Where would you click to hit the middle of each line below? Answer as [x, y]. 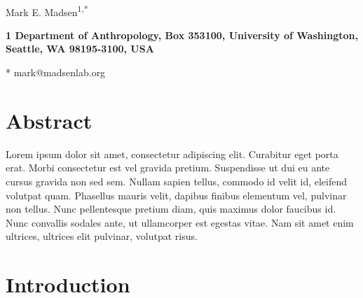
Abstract [49, 120]
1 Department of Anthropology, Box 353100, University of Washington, [182, 35]
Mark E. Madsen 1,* [47, 10]
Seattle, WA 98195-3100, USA [80, 49]
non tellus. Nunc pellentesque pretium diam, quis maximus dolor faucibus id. [171, 209]
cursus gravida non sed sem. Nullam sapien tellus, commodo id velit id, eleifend [177, 181]
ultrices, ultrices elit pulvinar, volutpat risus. [102, 236]
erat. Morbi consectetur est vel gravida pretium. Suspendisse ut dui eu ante [168, 168]
